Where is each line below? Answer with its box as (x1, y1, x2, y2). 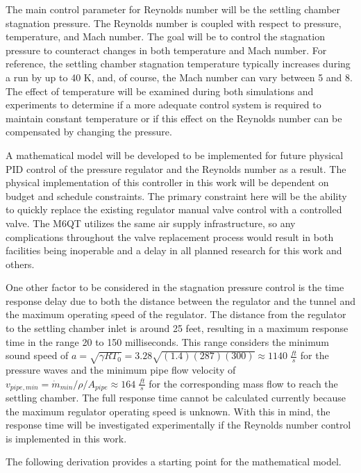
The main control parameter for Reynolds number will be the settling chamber (6, 2, 341, 16)
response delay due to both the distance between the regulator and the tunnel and (6, 293, 355, 308)
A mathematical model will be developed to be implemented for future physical (6, 147, 344, 162)
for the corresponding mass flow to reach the (149, 376, 338, 390)
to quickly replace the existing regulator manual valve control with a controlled (6, 202, 342, 217)
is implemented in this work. (6, 431, 127, 445)
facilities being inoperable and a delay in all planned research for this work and (6, 243, 342, 258)
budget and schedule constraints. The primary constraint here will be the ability (6, 188, 347, 203)
